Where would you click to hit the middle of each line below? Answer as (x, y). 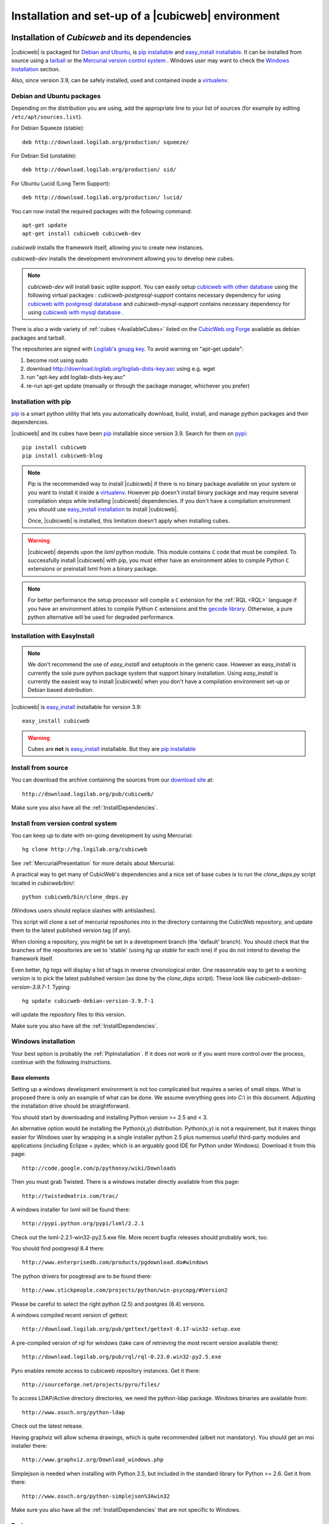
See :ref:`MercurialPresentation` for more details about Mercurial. (93, 863)
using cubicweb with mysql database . (76, 312)
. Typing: (60, 987)
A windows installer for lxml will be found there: (71, 1209)
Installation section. (36, 69)
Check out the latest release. (47, 1426)
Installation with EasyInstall (53, 636)
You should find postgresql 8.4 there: (58, 1248)
